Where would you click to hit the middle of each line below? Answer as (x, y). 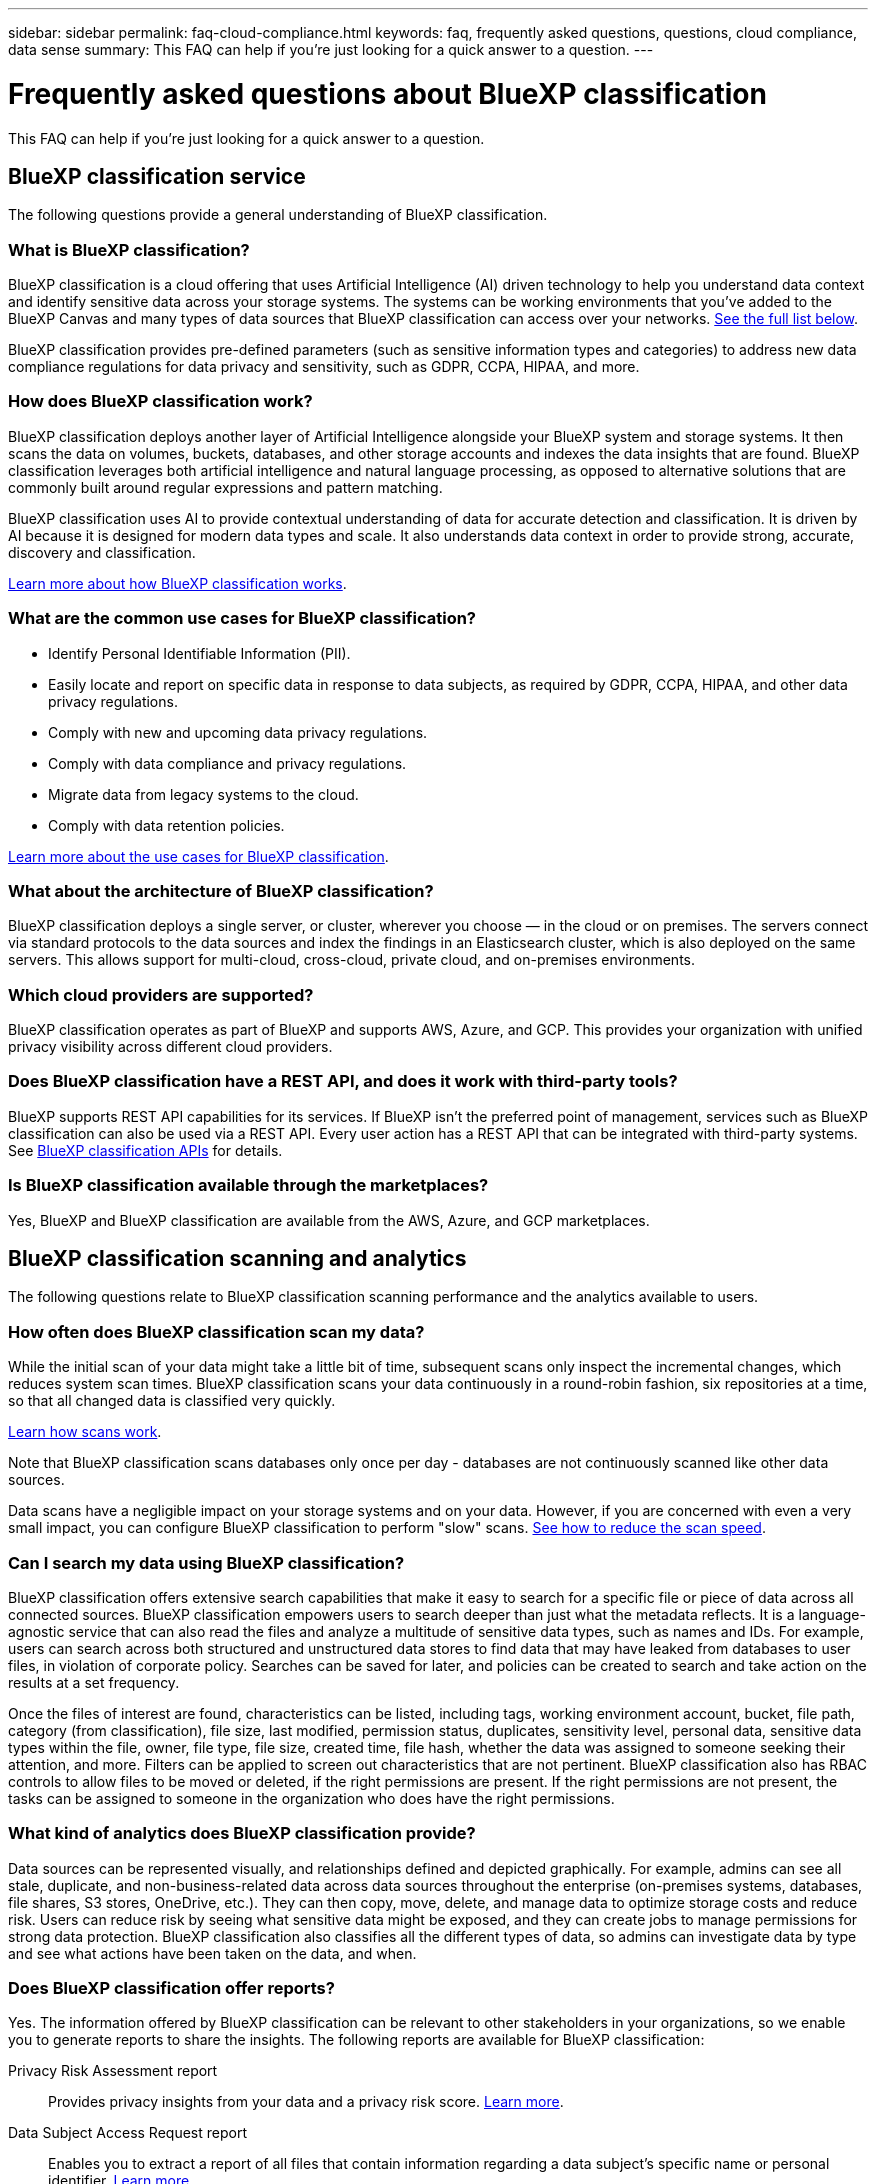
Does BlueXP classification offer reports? (171, 1988)
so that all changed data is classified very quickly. (172, 1401)
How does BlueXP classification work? (160, 401)
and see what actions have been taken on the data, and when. (212, 1953)
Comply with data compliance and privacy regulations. (227, 763)
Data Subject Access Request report (127, 2133)
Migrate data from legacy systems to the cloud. (203, 794)
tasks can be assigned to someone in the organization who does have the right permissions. (311, 1798)
